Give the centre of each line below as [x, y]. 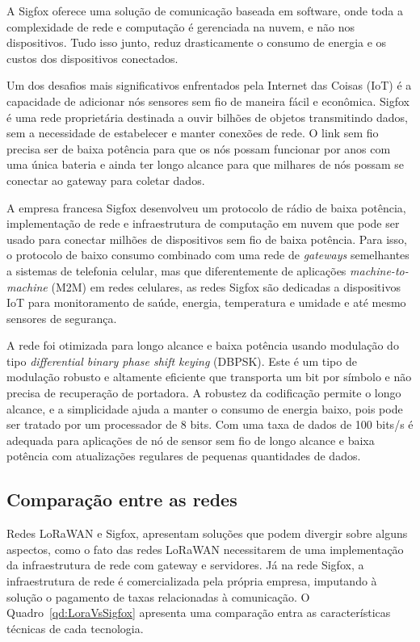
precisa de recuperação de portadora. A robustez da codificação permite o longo [204, 393]
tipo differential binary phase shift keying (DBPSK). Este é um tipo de [182, 361]
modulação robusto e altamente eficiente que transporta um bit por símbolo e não [209, 377]
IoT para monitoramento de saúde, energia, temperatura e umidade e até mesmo [206, 302]
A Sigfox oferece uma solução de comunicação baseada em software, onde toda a [205, 10]
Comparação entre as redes [122, 499]
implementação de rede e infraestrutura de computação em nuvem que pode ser [203, 223]
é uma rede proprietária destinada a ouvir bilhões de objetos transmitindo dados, [207, 117]
